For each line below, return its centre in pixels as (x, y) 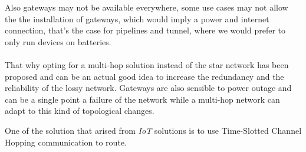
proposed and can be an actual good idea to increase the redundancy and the (144, 76)
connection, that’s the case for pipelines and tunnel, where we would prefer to (145, 30)
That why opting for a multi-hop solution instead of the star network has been (147, 64)
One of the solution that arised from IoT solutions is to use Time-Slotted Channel (153, 130)
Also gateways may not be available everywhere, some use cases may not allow (147, 7)
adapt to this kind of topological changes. (80, 111)
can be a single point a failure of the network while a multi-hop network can (142, 99)
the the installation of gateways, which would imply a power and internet (137, 18)
